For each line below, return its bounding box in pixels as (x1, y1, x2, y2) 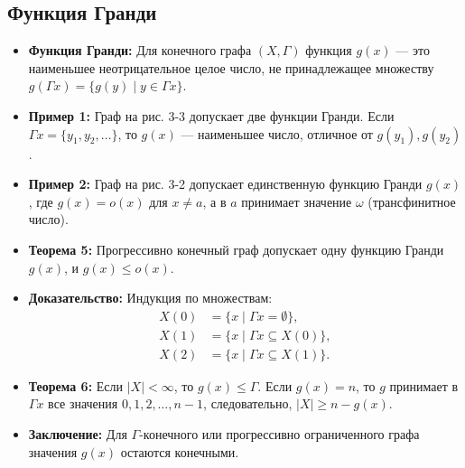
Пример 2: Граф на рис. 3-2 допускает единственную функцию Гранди (28, 174, 423, 193)
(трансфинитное (367, 192, 456, 211)
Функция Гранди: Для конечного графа (28, 41, 252, 60)
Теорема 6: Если (28, 376, 124, 395)
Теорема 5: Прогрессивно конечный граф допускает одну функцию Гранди (28, 239, 444, 258)
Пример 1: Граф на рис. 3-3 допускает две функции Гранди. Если (28, 106, 395, 125)
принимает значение (241, 192, 352, 211)
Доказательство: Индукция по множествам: (28, 288, 273, 307)
